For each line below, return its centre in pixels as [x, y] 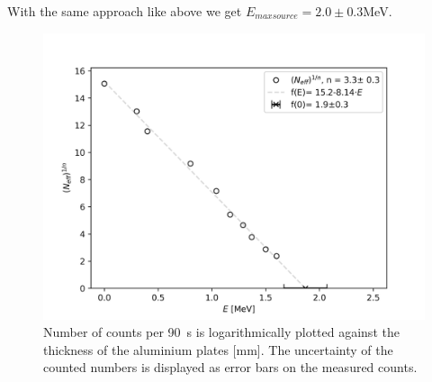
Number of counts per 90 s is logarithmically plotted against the [221, 332]
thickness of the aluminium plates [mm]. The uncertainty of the [218, 349]
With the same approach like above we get [125, 11]
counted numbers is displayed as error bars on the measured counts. [230, 367]
